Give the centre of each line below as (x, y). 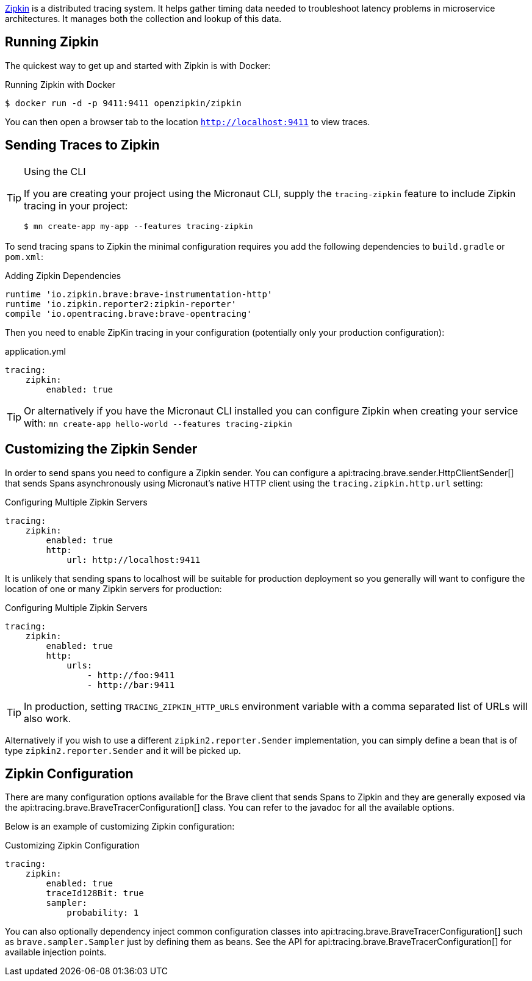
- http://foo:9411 (131, 675)
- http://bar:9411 (131, 685)
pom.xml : (24, 256)
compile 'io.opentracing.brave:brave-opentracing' (128, 313)
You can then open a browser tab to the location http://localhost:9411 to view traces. (188, 121)
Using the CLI (55, 171)
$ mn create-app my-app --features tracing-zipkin (138, 226)
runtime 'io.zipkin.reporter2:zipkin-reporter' (121, 304)
